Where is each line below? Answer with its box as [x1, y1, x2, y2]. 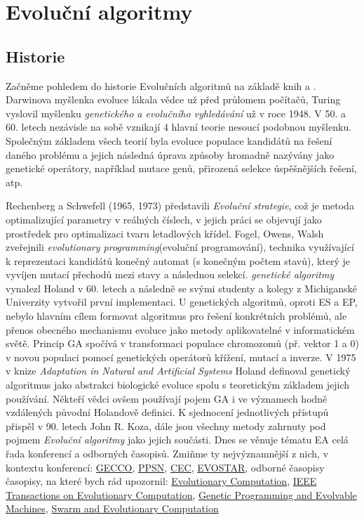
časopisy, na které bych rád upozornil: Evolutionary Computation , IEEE [6, 474, 317, 488]
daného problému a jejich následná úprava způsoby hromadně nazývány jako [6, 147, 335, 162]
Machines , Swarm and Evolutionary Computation [6, 501, 219, 516]
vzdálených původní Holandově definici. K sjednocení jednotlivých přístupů [6, 405, 329, 420]
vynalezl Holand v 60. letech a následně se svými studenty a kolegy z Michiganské [6, 280, 357, 295]
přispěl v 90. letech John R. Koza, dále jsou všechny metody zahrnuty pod [6, 418, 326, 433]
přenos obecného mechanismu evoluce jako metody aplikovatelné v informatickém [6, 322, 355, 337]
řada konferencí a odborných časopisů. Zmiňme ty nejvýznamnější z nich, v [6, 446, 329, 461]
